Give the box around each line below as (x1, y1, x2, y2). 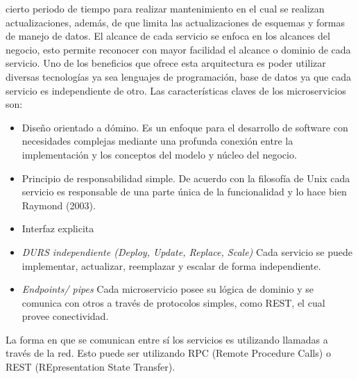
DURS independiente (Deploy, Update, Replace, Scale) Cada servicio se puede (22, 244, 352, 259)
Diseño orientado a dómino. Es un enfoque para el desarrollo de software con (22, 120, 348, 134)
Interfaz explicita (22, 221, 94, 236)
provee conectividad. (22, 309, 109, 323)
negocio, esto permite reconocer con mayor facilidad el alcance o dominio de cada (6, 42, 351, 56)
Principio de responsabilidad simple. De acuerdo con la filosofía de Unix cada (22, 170, 350, 185)
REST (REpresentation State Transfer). (6, 360, 176, 374)
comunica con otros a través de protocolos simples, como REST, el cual (22, 295, 325, 309)
